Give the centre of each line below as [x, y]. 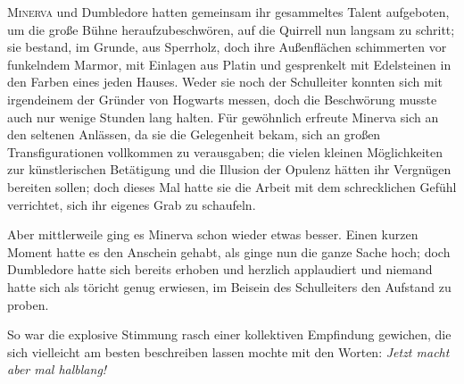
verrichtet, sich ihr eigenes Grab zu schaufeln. [132, 204]
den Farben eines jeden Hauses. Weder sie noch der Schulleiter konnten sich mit [225, 82]
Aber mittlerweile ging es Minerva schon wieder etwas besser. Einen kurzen [213, 234]
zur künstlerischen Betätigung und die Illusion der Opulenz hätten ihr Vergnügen [229, 169]
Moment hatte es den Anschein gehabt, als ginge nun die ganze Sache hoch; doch [229, 251]
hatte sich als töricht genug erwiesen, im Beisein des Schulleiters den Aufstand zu [229, 286]
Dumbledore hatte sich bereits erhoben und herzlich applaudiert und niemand [220, 269]
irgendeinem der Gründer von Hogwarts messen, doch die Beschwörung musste [222, 99]
